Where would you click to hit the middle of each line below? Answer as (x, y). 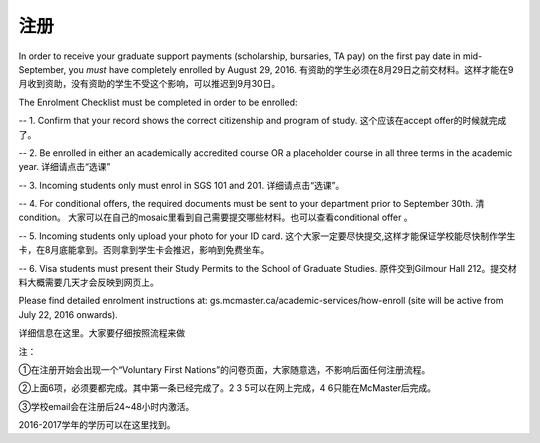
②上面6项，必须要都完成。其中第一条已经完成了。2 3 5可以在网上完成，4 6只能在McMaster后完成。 (227, 388)
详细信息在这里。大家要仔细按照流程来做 (101, 333)
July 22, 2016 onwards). (68, 314)
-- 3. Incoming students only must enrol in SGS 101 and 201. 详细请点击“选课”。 (181, 185)
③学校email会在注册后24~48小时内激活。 (106, 406)
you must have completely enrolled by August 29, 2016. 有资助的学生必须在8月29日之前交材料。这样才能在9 (291, 69)
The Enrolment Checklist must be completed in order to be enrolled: (158, 102)
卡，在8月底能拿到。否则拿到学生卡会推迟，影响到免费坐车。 (144, 250)
